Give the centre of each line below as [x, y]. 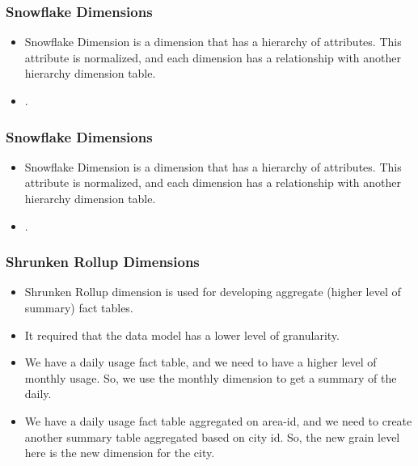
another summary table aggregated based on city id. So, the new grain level [212, 436]
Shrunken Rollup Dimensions [103, 262]
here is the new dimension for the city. [120, 453]
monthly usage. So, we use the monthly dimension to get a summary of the [211, 377]
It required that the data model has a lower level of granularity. [182, 335]
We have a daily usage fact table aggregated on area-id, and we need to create [218, 420]
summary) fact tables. [79, 307]
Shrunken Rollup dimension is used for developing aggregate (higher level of [213, 292]
